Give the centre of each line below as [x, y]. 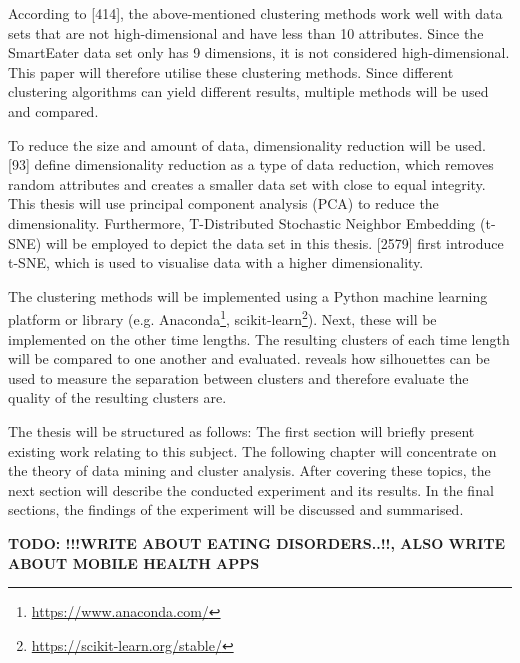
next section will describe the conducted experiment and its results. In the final [251, 489]
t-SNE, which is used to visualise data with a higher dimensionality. [216, 262]
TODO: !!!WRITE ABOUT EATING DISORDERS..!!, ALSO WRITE [257, 542]
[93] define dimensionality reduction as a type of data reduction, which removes [251, 164]
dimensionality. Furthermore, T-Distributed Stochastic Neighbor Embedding [242, 222]
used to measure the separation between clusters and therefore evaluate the [238, 377]
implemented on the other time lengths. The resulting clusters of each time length [259, 338]
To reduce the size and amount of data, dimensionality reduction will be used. [247, 144]
